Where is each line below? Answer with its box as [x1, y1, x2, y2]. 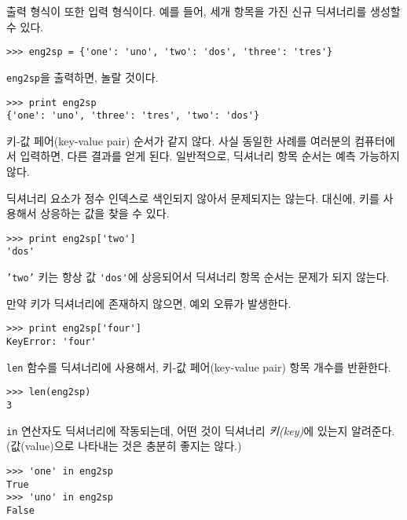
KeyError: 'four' [6, 336, 97, 347]
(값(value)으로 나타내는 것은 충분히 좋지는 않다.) [6, 438, 242, 454]
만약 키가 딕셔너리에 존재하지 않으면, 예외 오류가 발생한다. [6, 295, 291, 311]
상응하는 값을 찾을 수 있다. [40, 205, 170, 222]
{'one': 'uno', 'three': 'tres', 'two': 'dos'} [6, 110, 260, 122]
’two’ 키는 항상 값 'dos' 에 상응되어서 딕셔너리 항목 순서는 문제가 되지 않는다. [6, 269, 390, 285]
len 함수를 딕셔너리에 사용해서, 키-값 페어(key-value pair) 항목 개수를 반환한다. [6, 358, 391, 375]
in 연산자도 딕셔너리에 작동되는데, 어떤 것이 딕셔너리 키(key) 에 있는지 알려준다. [6, 422, 395, 438]
